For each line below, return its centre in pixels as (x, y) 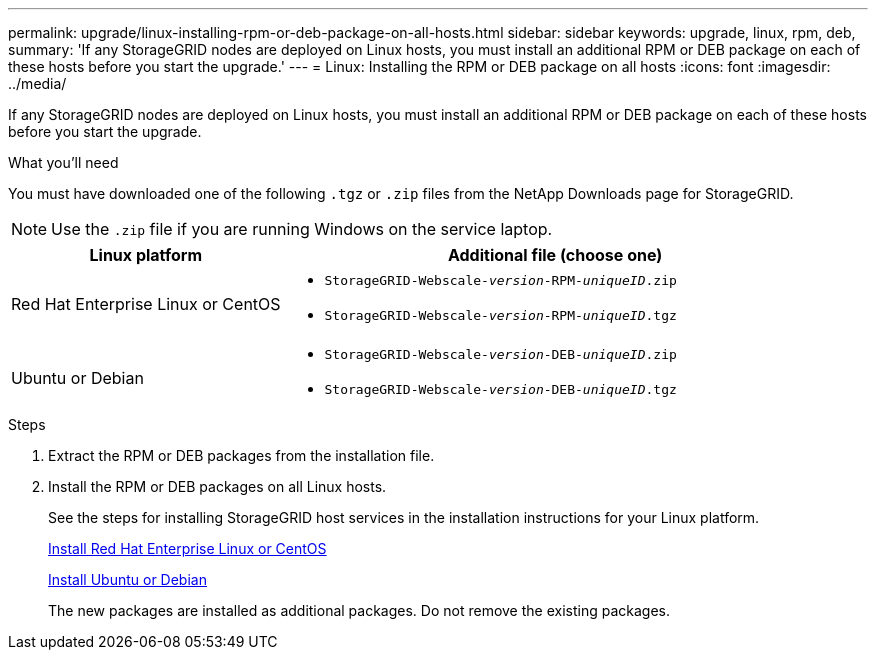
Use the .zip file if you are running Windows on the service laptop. (302, 229)
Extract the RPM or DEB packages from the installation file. (241, 455)
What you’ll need (63, 162)
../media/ (37, 83)
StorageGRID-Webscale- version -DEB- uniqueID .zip (500, 354)
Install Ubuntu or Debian (127, 579)
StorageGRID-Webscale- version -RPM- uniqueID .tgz (500, 315)
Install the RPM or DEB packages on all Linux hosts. (217, 486)
